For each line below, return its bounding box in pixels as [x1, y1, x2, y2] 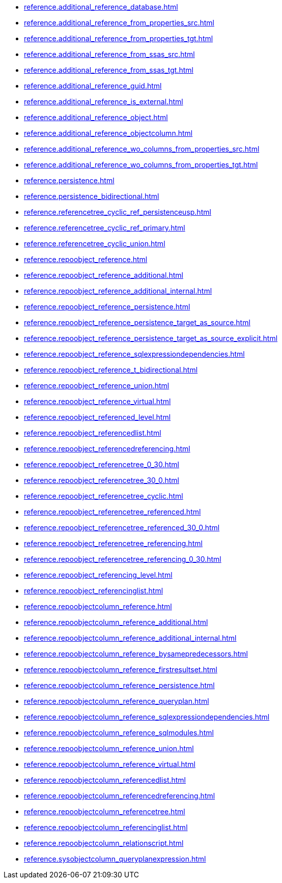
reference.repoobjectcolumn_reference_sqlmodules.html [24, 728, 214, 737]
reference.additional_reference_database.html [24, 3, 178, 11]
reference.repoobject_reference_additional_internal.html [24, 287, 212, 295]
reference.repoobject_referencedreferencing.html [24, 444, 190, 453]
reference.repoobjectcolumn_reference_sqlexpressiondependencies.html [24, 713, 270, 721]
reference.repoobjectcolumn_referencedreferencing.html [24, 791, 215, 800]
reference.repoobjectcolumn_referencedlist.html [24, 776, 186, 784]
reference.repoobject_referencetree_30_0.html [24, 476, 179, 485]
